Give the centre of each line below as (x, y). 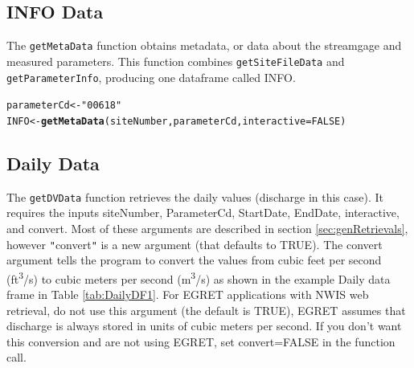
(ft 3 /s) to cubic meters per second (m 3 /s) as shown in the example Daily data (199, 277)
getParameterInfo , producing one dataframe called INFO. (151, 77)
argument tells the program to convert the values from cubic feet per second (194, 260)
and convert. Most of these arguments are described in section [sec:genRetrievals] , (207, 228)
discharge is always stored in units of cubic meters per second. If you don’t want (204, 326)
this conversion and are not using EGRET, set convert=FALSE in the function (201, 341)
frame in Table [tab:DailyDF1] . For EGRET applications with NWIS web (188, 294)
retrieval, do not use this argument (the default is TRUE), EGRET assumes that (206, 310)
